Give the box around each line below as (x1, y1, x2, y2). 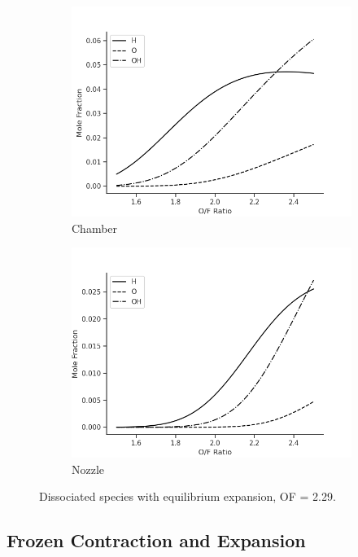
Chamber (72, 219, 118, 236)
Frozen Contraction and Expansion (7, 528, 306, 553)
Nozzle (72, 460, 105, 477)
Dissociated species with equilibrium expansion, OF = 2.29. (39, 488, 336, 505)
